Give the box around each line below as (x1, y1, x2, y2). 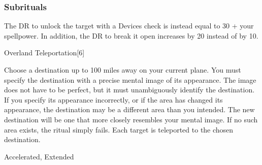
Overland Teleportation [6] (4, 47, 85, 58)
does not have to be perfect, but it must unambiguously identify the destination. (4, 84, 255, 95)
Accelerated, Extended (4, 151, 74, 161)
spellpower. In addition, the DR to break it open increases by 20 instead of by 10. (4, 30, 258, 41)
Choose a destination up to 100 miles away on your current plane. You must (4, 64, 241, 75)
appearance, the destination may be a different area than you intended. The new (4, 104, 255, 115)
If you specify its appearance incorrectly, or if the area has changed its (4, 94, 223, 105)
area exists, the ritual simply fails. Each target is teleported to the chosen (4, 124, 234, 135)
